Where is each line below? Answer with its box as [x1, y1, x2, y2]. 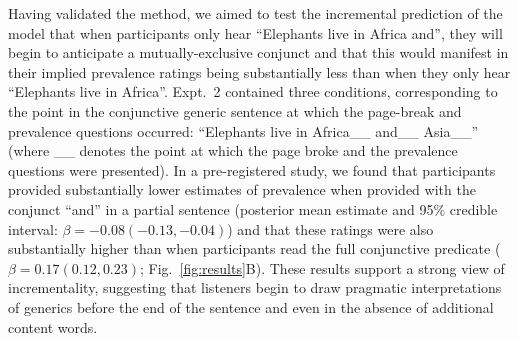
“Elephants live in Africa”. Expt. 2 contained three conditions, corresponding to [8, 81, 498, 102]
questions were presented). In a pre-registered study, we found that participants [8, 159, 496, 180]
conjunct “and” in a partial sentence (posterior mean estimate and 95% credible [8, 198, 498, 219]
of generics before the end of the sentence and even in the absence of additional [8, 296, 494, 317]
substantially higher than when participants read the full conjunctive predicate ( [8, 238, 501, 259]
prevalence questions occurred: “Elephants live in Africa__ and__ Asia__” [8, 120, 479, 141]
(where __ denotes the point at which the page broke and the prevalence [8, 140, 458, 161]
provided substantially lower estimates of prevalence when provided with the [8, 179, 476, 200]
